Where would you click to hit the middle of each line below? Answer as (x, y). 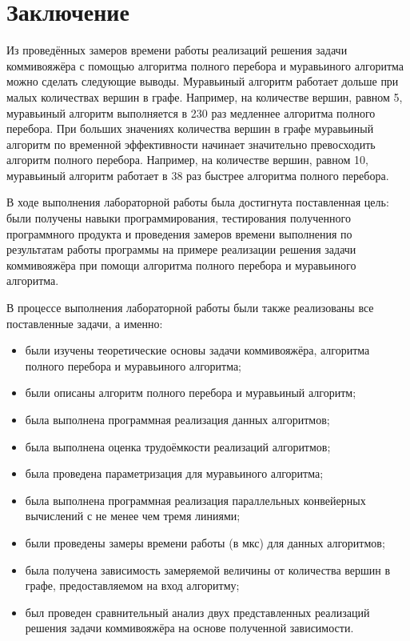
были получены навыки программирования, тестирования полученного (179, 218)
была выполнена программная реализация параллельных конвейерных (195, 500)
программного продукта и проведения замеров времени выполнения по (179, 233)
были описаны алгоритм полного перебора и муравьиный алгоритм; (191, 393)
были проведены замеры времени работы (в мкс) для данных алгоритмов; (205, 542)
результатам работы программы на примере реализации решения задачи (181, 249)
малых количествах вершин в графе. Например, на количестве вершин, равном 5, (205, 96)
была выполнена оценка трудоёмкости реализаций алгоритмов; (178, 446)
